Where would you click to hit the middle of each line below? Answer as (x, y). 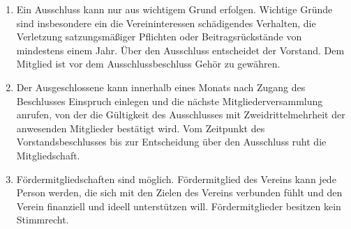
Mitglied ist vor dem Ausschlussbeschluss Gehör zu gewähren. (148, 64)
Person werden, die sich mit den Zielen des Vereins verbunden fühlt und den (179, 192)
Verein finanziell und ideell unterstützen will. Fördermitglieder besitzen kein (179, 206)
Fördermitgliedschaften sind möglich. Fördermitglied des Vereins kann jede (176, 179)
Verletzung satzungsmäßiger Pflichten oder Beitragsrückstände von (159, 37)
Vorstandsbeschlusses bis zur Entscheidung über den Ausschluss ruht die (171, 142)
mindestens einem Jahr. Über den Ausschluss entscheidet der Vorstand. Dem (180, 50)
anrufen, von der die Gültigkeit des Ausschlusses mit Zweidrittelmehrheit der (181, 114)
